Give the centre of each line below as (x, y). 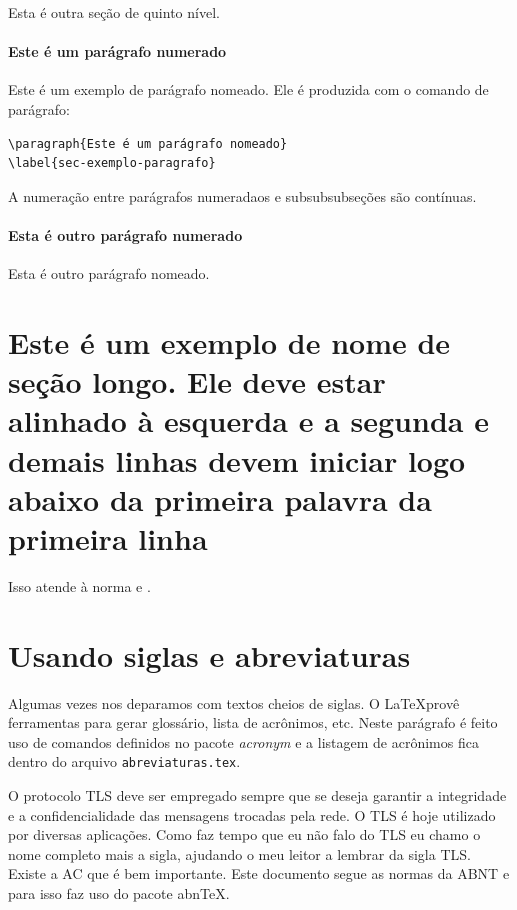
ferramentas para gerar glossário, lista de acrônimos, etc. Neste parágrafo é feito (253, 722)
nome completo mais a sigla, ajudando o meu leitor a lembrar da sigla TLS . (239, 853)
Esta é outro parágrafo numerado (125, 234)
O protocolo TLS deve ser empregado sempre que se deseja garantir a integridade (257, 794)
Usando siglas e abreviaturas (209, 654)
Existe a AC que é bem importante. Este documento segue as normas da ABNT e (259, 873)
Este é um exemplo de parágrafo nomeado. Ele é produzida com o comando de (248, 89)
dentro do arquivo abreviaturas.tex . (124, 761)
